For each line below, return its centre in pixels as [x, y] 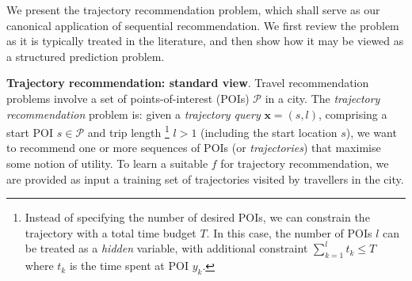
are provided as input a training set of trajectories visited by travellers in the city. [205, 178]
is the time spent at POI [129, 266]
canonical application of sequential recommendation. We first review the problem [203, 25]
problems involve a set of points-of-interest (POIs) [128, 98]
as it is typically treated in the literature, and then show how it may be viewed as [205, 41]
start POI [30, 132]
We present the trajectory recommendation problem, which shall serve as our [193, 9]
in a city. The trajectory [322, 98]
